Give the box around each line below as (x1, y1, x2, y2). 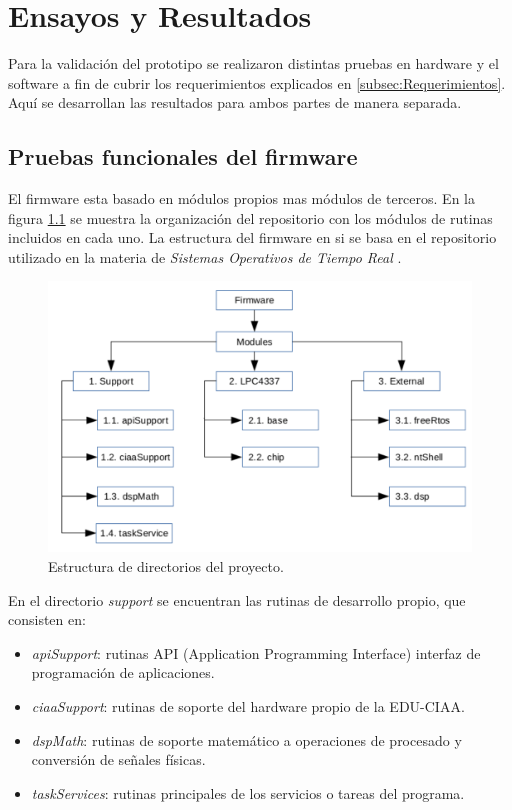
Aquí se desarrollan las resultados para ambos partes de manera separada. (8, 92, 462, 113)
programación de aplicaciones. (31, 662, 215, 683)
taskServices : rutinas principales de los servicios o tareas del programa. (31, 782, 465, 803)
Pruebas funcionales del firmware (8, 141, 358, 172)
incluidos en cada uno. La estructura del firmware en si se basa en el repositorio (8, 227, 497, 248)
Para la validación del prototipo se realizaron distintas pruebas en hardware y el (8, 53, 499, 74)
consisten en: (8, 609, 86, 630)
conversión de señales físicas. (31, 749, 206, 770)
